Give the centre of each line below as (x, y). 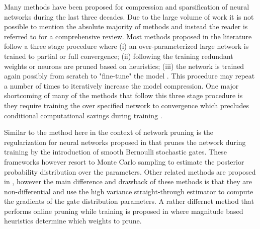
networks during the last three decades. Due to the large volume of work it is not (129, 16)
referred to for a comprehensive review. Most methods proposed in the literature (128, 36)
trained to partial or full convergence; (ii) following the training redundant (119, 56)
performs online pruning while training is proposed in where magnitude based (124, 211)
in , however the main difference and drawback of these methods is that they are (128, 181)
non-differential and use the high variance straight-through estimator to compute (129, 191)
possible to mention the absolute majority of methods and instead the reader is (126, 26)
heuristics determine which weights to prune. (73, 221)
